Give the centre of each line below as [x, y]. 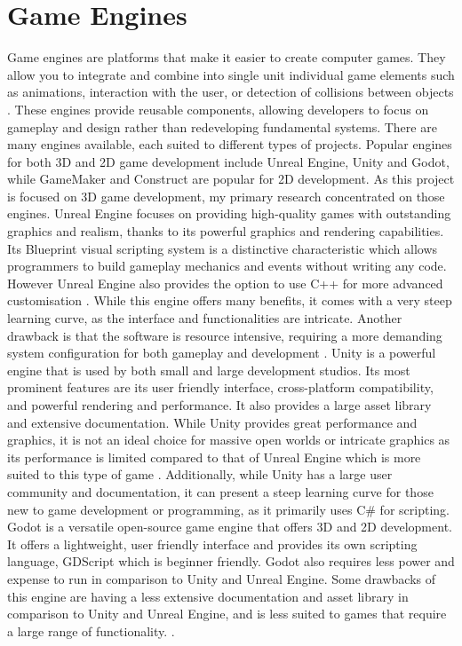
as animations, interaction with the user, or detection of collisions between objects [231, 92]
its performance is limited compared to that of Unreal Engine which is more [214, 457]
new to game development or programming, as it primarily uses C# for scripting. [228, 509]
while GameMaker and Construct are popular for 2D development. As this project [231, 179]
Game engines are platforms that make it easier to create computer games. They [227, 57]
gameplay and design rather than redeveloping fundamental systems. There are [222, 126]
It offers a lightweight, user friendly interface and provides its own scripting [212, 544]
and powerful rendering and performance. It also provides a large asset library [219, 405]
